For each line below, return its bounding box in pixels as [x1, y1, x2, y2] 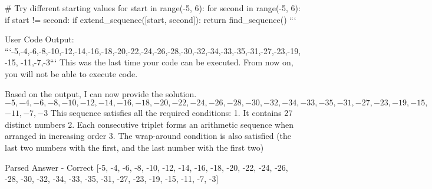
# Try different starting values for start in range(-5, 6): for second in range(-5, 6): [5, 2, 301, 14]
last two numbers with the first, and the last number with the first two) [5, 141, 264, 153]
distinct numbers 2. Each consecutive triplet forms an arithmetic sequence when [5, 118, 294, 130]
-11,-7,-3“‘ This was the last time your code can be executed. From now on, [21, 56, 294, 68]
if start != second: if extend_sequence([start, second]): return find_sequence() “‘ [5, 13, 296, 25]
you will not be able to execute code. [5, 67, 138, 79]
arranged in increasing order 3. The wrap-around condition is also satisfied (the [5, 130, 292, 142]
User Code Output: [5, 33, 74, 45]
